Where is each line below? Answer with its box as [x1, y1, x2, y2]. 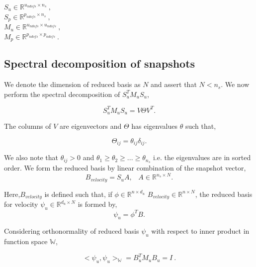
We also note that [4, 152, 58, 163]
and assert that [151, 79, 197, 89]
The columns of [4, 121, 51, 131]
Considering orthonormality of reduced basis [4, 226, 139, 236]
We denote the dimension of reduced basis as [4, 79, 141, 89]
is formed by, [78, 199, 117, 209]
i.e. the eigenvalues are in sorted [153, 152, 251, 163]
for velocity [4, 199, 38, 209]
